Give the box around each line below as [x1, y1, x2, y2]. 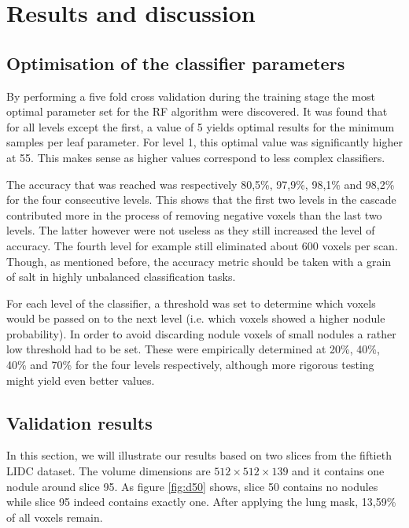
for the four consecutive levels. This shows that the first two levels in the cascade [6, 191, 396, 208]
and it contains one [292, 463, 385, 479]
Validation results [6, 410, 153, 434]
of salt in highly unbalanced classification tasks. [6, 268, 236, 285]
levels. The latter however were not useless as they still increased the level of [6, 222, 375, 238]
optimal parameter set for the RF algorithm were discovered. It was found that [6, 103, 388, 120]
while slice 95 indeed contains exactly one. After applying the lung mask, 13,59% [6, 493, 396, 510]
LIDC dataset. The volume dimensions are [6, 463, 211, 479]
